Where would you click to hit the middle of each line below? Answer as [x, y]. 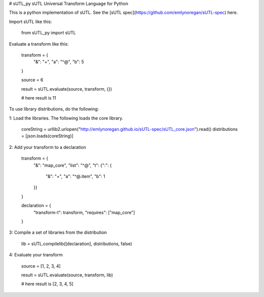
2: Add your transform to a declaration [48, 147]
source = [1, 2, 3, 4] [41, 266]
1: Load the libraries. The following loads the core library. [66, 118]
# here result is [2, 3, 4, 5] [47, 284]
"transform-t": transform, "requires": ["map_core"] [84, 212]
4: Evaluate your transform [36, 255]
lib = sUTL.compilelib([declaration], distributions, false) [77, 244]
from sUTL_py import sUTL [48, 33]
